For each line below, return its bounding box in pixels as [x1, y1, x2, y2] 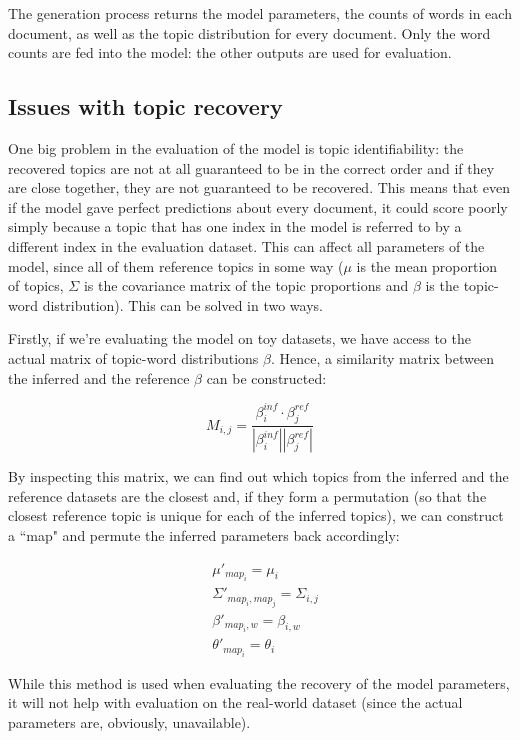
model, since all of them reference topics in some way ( [8, 255, 344, 276]
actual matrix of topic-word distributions [8, 347, 259, 368]
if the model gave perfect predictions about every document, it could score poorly [8, 196, 508, 217]
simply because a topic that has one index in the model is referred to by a [8, 216, 462, 237]
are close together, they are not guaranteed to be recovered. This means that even [8, 177, 511, 198]
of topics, [8, 275, 64, 296]
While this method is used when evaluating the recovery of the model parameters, [8, 672, 510, 693]
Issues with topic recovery [8, 91, 283, 122]
